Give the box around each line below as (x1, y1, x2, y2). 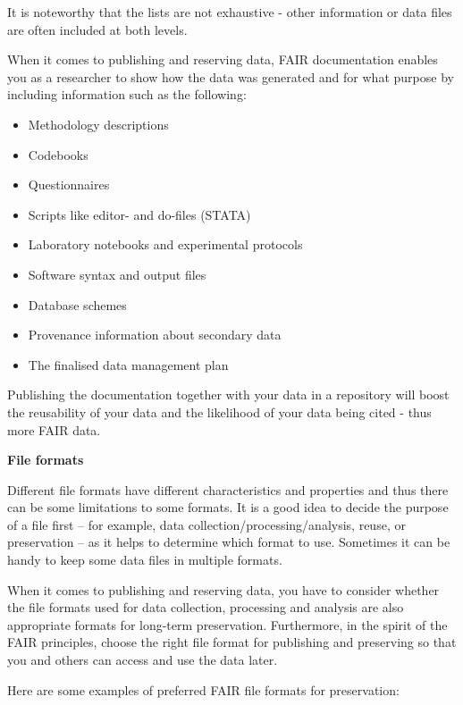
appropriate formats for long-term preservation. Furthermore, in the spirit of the (7, 615, 448, 634)
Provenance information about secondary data (28, 325, 282, 344)
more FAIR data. (7, 420, 101, 439)
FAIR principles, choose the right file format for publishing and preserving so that (7, 633, 457, 651)
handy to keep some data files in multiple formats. (7, 550, 282, 569)
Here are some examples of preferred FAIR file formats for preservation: (7, 680, 400, 699)
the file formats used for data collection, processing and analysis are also (7, 598, 404, 617)
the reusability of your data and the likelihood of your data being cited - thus (7, 402, 432, 421)
